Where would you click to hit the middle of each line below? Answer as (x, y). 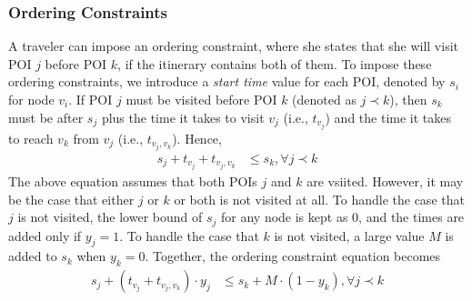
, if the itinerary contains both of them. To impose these (275, 63)
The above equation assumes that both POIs (133, 181)
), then (408, 99)
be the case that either (71, 199)
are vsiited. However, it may (385, 181)
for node (31, 99)
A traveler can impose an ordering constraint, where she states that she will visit (234, 46)
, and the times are (412, 217)
